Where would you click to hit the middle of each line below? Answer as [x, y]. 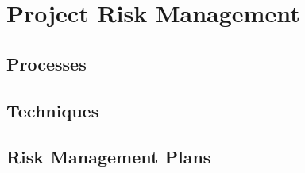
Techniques [53, 110]
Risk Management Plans [109, 157]
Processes [46, 63]
